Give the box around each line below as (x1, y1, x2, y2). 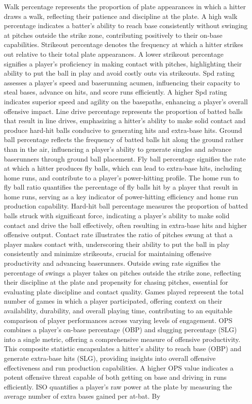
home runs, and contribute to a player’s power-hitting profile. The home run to (4, 172, 239, 182)
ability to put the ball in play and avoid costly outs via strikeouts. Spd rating (4, 68, 235, 78)
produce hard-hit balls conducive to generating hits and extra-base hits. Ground (4, 125, 242, 135)
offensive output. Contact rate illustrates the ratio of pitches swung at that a (4, 229, 233, 240)
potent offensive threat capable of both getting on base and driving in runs (4, 372, 227, 382)
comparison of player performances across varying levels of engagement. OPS (4, 315, 233, 325)
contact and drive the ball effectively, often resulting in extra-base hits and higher (4, 220, 247, 230)
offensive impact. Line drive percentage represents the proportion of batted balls (4, 106, 243, 116)
